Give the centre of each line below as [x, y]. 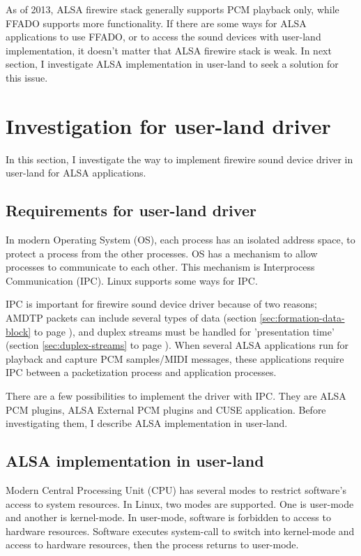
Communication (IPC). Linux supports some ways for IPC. [132, 280]
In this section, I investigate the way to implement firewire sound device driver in [179, 159]
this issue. [27, 77]
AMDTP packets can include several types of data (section [131, 318]
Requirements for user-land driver [131, 210]
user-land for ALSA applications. [76, 173]
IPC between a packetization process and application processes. [141, 372]
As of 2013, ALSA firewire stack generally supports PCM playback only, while [172, 9]
